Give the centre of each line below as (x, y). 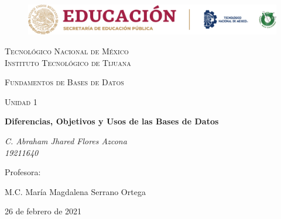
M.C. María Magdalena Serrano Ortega (75, 191)
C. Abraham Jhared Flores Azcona (66, 140)
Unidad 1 (21, 101)
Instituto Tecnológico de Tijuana (68, 62)
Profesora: (23, 172)
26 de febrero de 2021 (43, 211)
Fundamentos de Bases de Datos (64, 82)
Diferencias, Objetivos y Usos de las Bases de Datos (112, 121)
